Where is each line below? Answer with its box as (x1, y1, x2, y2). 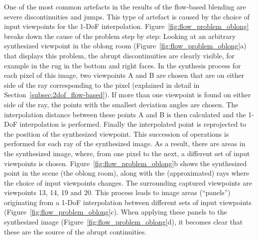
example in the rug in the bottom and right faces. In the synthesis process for (4, 60, 241, 70)
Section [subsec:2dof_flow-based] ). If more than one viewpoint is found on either (4, 89, 251, 100)
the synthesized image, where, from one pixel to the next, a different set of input (4, 148, 250, 158)
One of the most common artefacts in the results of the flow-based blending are (4, 1, 246, 11)
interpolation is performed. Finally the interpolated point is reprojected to (19, 119, 247, 129)
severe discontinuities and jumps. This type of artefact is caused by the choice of (4, 11, 250, 21)
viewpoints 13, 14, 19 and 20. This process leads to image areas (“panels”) (4, 187, 231, 198)
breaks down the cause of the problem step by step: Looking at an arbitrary (4, 30, 236, 41)
